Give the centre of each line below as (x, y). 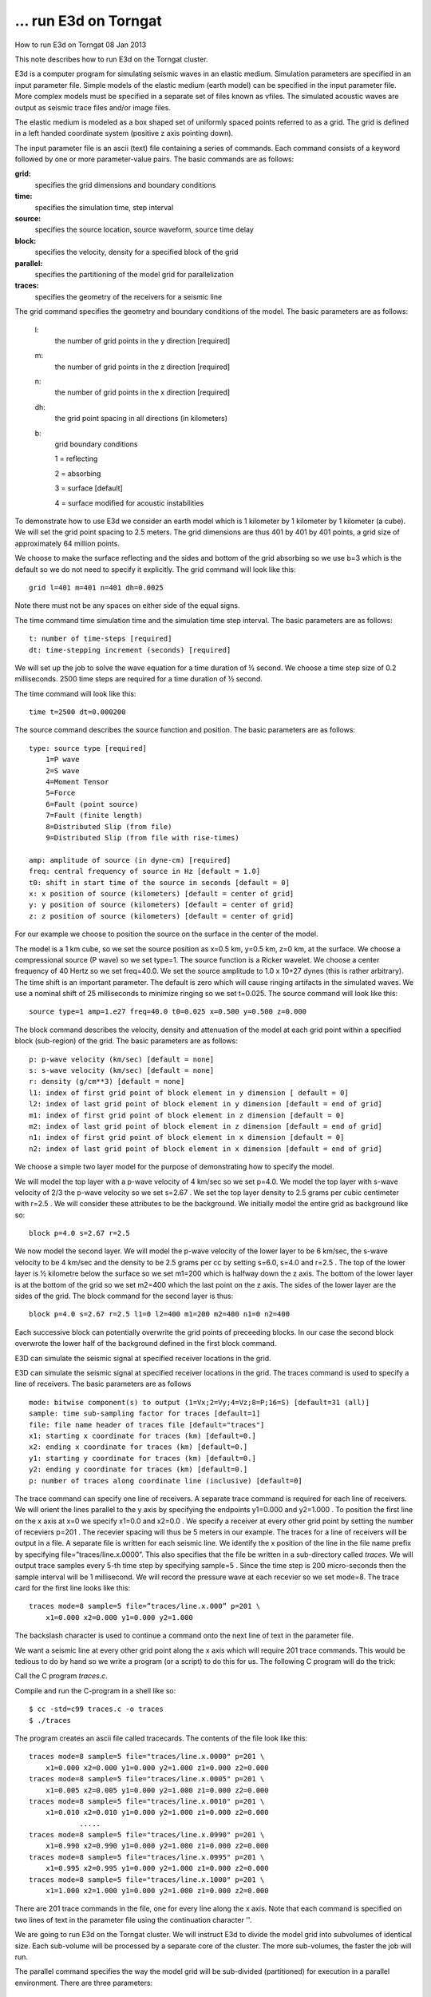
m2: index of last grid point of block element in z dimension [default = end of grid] (206, 1126)
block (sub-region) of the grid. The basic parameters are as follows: (127, 1041)
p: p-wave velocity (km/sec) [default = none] (122, 1059)
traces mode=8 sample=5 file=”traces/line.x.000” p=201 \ (145, 1606)
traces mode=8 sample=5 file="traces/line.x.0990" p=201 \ (147, 1835)
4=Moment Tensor (77, 782)
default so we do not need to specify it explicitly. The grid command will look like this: (156, 569)
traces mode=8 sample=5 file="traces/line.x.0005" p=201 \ (147, 1779)
